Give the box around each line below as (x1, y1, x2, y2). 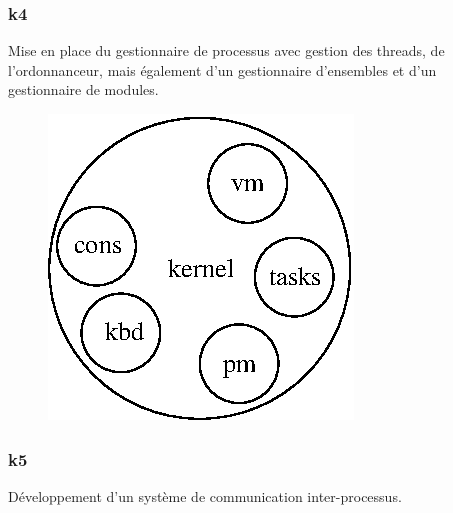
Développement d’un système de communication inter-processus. (8, 485, 402, 506)
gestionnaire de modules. (8, 79, 159, 100)
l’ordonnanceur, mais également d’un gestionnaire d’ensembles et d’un (8, 59, 437, 80)
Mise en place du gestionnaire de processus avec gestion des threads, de (8, 40, 445, 61)
